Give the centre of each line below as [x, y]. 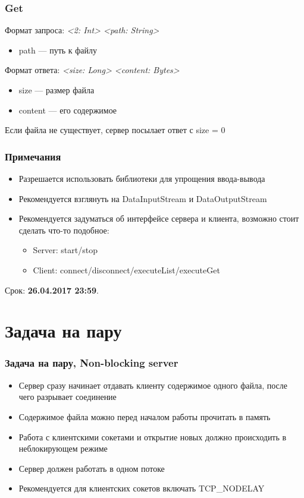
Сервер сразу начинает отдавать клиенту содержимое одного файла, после [153, 385]
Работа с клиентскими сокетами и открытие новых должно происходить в [153, 436]
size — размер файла [57, 90]
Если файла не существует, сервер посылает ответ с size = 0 [115, 130]
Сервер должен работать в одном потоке [92, 468]
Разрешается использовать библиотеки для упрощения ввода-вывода [142, 178]
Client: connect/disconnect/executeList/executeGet [126, 270]
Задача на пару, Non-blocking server [92, 363]
